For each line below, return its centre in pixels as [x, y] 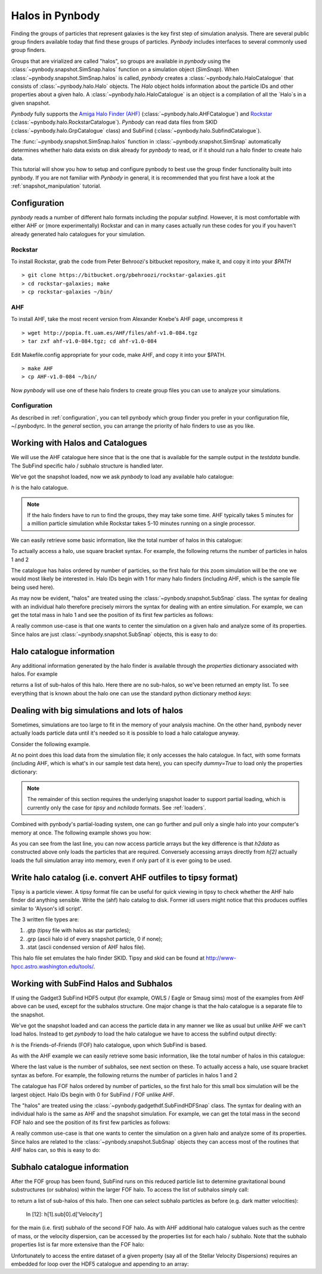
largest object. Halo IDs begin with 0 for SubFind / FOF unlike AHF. [93, 1095]
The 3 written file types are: [45, 919]
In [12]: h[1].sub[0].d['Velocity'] [64, 1214]
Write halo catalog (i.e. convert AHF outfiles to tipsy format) [125, 877]
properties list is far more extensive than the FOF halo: [78, 1245]
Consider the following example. [51, 744]
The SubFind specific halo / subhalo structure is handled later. [87, 466]
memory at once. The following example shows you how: [81, 832]
